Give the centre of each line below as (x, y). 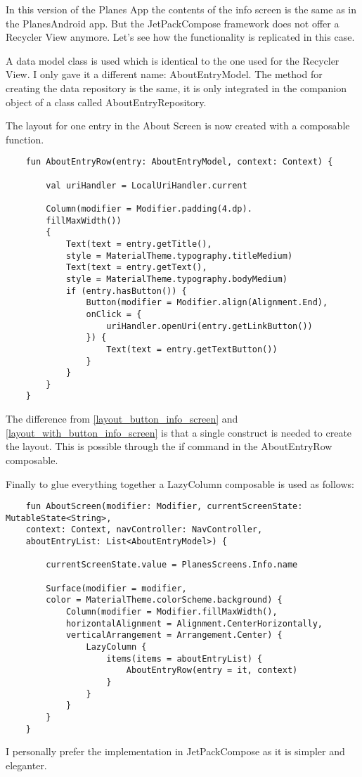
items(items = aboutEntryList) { (185, 659)
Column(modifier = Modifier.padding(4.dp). (149, 208)
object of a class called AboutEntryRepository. (106, 102)
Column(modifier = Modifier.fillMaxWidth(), (172, 612)
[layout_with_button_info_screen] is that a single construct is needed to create (179, 432)
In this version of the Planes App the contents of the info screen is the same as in (181, 9)
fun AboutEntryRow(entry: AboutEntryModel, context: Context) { (179, 162)
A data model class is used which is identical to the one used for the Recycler (173, 60)
